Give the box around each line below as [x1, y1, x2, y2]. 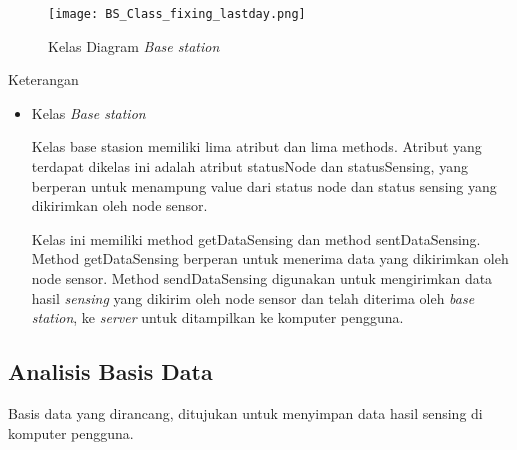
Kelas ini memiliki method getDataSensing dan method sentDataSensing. [31, 228, 481, 249]
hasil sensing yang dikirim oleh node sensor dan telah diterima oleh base [31, 287, 475, 308]
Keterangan [8, 69, 79, 90]
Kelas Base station [31, 102, 146, 123]
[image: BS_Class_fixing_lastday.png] [48, 7, 306, 21]
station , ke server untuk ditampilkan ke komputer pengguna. [31, 307, 404, 328]
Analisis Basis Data [8, 356, 213, 387]
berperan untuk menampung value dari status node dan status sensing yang [31, 175, 497, 196]
